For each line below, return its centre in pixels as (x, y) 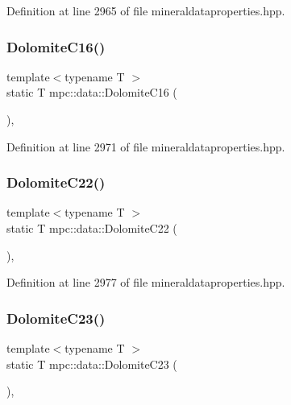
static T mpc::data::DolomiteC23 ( (92, 364)
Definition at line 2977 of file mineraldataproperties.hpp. (146, 282)
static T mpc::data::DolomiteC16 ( (92, 92)
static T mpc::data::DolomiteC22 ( (92, 228)
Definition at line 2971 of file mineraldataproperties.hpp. (146, 146)
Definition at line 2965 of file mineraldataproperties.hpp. (146, 10)
